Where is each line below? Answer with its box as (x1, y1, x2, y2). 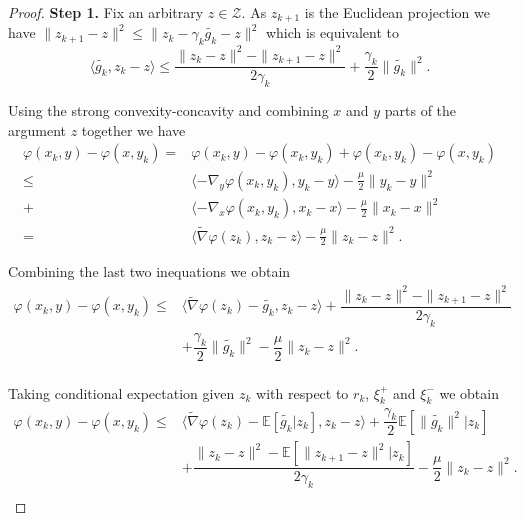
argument (8, 119, 66, 140)
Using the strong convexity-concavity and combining (8, 100, 329, 121)
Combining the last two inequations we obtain (8, 261, 291, 282)
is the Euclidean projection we (304, 2, 490, 22)
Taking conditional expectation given (8, 382, 235, 403)
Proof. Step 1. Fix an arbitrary (8, 2, 204, 22)
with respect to (256, 382, 349, 403)
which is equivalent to (265, 22, 399, 43)
